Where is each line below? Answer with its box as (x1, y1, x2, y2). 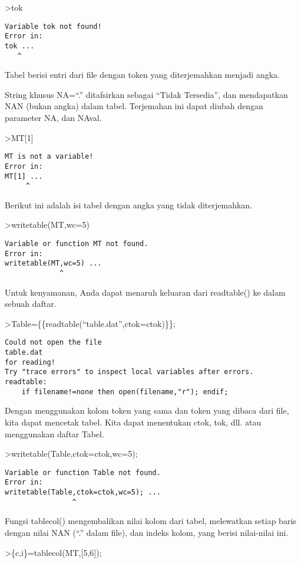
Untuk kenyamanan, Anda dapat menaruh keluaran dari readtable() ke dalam (5, 286, 286, 298)
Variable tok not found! (5, 22, 102, 31)
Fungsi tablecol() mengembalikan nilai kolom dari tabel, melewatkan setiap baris (5, 515, 296, 527)
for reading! (5, 358, 55, 366)
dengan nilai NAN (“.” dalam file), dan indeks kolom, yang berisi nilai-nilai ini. (5, 526, 289, 538)
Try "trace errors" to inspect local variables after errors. (5, 368, 254, 377)
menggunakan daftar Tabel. (5, 427, 104, 440)
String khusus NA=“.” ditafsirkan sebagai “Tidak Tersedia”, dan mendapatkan (5, 88, 288, 100)
